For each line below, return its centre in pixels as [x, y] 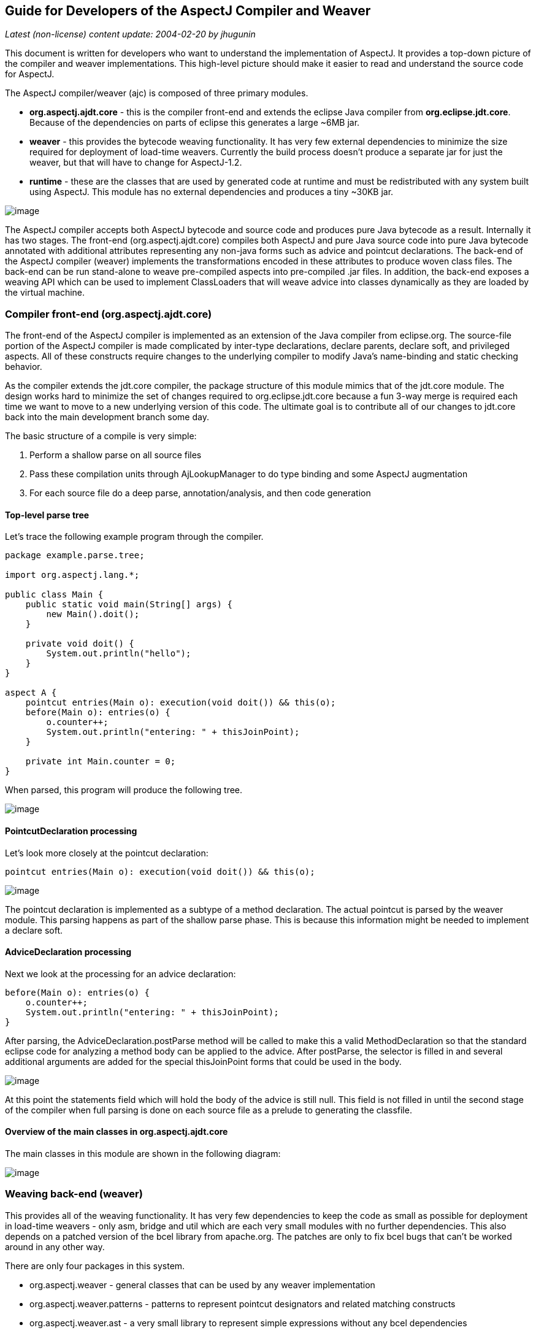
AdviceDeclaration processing [68, 952]
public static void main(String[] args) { [129, 605]
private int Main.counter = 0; [101, 762]
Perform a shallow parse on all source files [116, 455]
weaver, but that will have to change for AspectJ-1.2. [136, 163]
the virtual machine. [45, 293]
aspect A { [31, 693]
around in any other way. [55, 1247]
